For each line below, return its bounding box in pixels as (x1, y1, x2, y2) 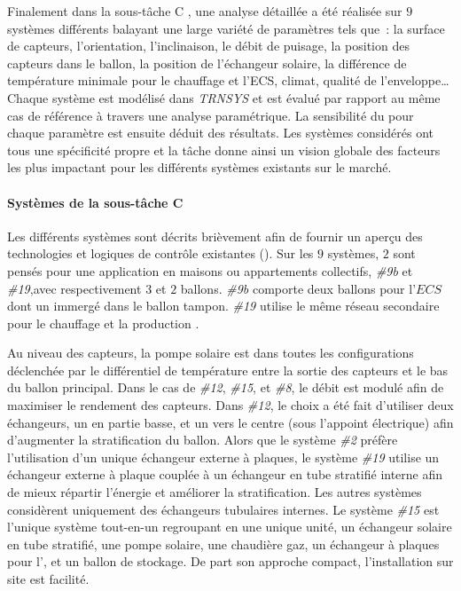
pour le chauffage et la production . (7, 313, 199, 332)
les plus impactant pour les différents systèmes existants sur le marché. (7, 158, 392, 177)
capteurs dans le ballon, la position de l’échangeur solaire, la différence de (7, 53, 407, 72)
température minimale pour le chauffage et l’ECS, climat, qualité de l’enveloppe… (7, 71, 449, 90)
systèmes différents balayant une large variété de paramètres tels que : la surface (7, 19, 445, 37)
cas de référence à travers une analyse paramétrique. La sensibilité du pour (7, 106, 414, 124)
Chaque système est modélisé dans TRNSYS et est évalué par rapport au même (7, 88, 441, 106)
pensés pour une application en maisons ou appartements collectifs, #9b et (7, 261, 413, 280)
